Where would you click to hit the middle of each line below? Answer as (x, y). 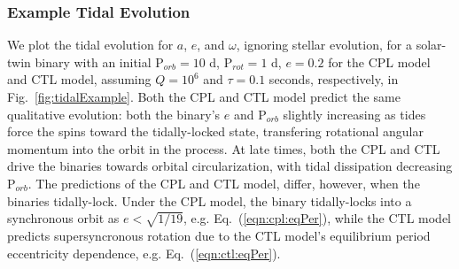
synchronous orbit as (63, 218)
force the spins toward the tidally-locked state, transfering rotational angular (215, 131)
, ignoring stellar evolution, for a (324, 45)
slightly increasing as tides (354, 114)
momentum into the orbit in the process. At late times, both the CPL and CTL (224, 148)
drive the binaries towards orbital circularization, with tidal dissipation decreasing (230, 166)
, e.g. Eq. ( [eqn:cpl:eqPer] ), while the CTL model (317, 218)
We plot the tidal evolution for (90, 45)
